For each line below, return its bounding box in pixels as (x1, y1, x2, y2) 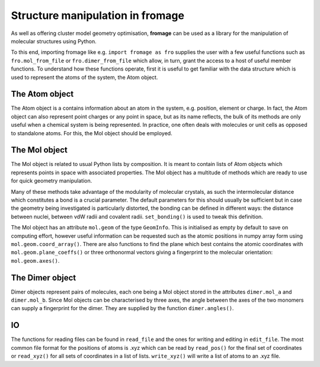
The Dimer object (11, 273, 76, 283)
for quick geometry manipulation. (11, 177, 92, 184)
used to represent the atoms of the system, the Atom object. (11, 74, 158, 81)
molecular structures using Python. (11, 37, 97, 44)
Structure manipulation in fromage (11, 9, 185, 22)
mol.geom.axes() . (11, 257, 60, 264)
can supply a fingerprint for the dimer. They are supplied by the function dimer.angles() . (11, 305, 234, 312)
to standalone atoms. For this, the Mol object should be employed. (11, 129, 172, 136)
